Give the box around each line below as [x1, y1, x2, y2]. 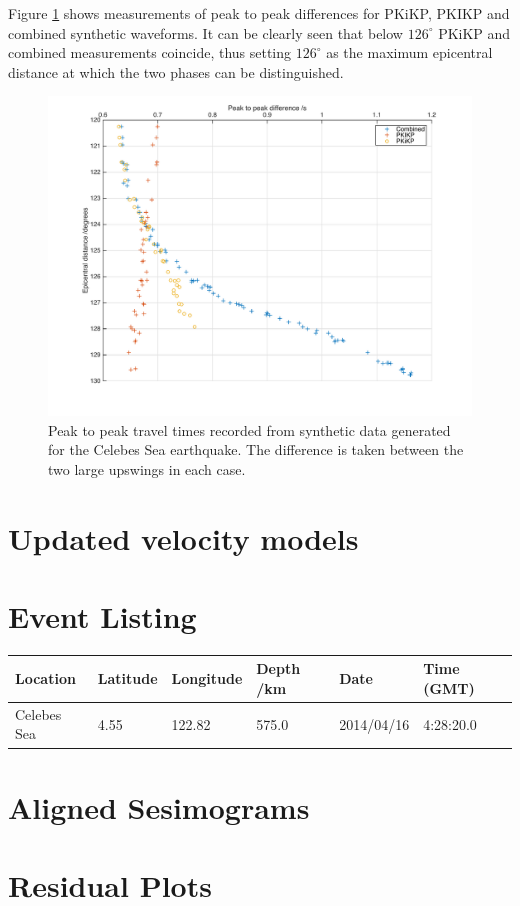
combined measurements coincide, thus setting [8, 42, 292, 63]
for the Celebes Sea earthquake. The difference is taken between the [48, 439, 464, 460]
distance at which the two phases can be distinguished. [8, 61, 344, 82]
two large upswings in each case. [48, 458, 246, 479]
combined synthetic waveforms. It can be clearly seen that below [8, 22, 403, 43]
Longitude [171, 668, 243, 689]
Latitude [97, 668, 158, 689]
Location [15, 668, 76, 689]
